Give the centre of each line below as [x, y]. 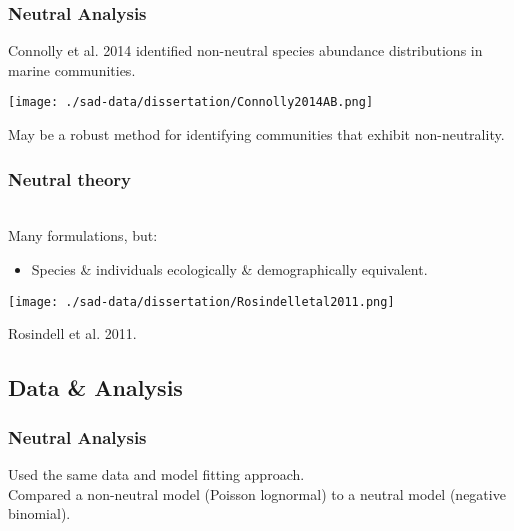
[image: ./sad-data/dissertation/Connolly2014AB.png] [191, 102]
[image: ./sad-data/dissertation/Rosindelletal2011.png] [201, 301]
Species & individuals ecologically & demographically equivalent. [229, 269]
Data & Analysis [95, 387]
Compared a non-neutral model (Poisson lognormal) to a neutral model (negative [257, 493]
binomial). [39, 513]
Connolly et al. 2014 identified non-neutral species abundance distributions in [245, 50]
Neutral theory [69, 178]
